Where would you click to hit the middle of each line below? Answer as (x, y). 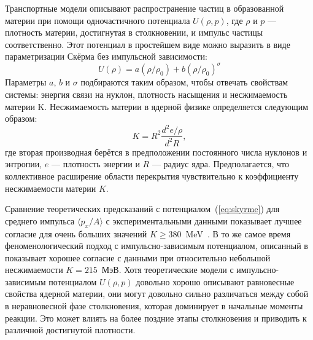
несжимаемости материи (51, 188)
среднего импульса (40, 220)
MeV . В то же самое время (238, 233)
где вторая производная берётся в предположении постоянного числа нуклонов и (156, 152)
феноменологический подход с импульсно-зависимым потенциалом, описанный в (156, 246)
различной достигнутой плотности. (70, 330)
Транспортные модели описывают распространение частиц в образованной (145, 8)
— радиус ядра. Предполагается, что (220, 164)
